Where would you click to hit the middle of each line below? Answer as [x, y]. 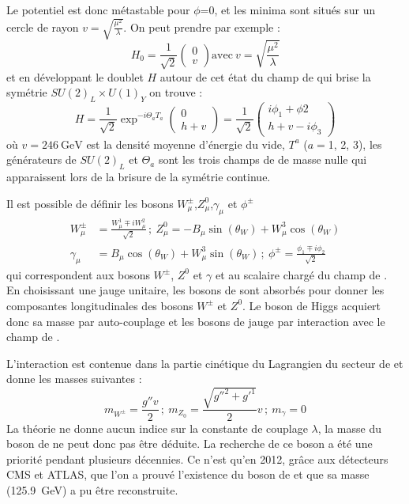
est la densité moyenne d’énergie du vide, [186, 144]
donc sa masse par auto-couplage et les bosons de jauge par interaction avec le [196, 321]
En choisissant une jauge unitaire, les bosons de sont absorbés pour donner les [195, 290]
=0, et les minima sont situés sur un [288, 9]
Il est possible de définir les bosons [90, 203]
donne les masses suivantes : [74, 379]
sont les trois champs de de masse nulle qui [263, 159]
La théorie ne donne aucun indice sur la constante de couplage [157, 428]
